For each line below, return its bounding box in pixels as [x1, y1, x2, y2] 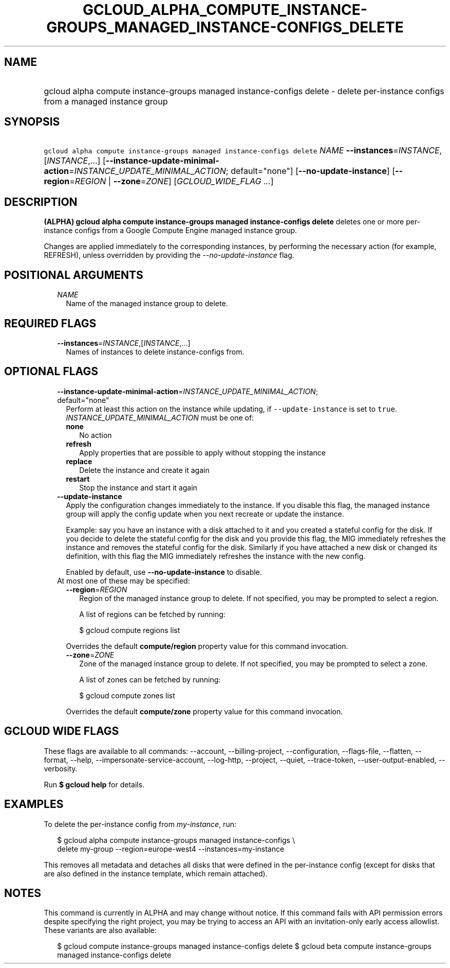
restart [66, 474, 90, 483]
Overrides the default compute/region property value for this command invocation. [66, 641, 348, 650]
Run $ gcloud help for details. [44, 780, 145, 789]
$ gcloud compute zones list [79, 691, 175, 700]
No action [79, 430, 112, 439]
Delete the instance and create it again [79, 465, 210, 474]
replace [66, 456, 92, 466]
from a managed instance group [44, 96, 168, 107]
